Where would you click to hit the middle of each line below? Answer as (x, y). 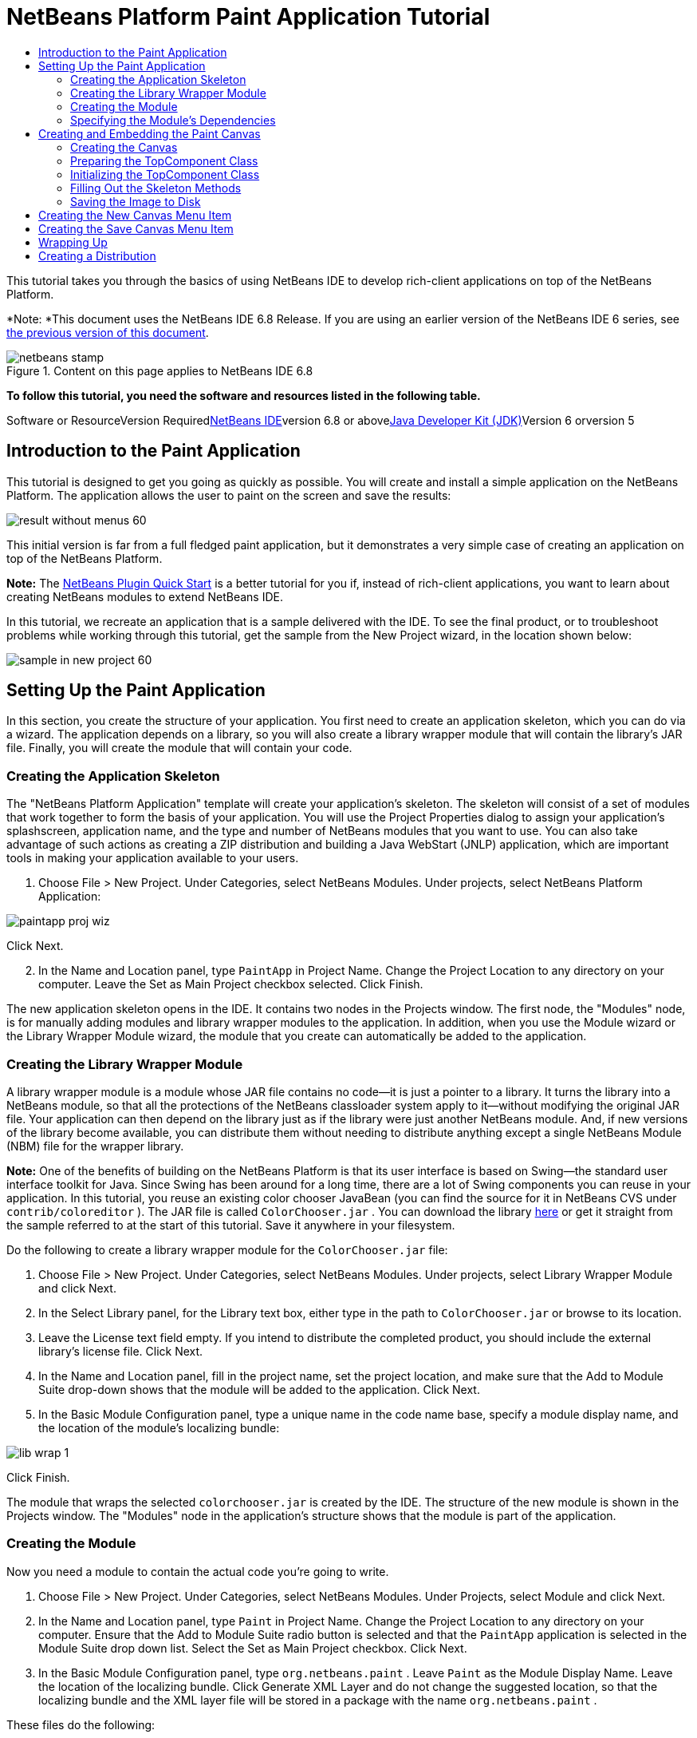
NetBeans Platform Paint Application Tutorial (248, 17)
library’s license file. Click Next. (121, 1351)
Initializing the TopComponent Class (165, 174)
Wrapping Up (73, 242)
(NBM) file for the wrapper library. (95, 1146)
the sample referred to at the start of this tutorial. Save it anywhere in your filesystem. (231, 1225)
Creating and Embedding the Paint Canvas (150, 133)
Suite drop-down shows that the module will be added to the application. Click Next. (259, 1389)
